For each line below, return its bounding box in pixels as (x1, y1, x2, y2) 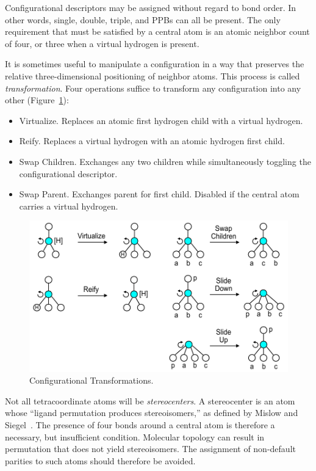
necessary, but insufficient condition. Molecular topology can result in (5, 430, 265, 443)
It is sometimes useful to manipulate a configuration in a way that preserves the (5, 57, 304, 70)
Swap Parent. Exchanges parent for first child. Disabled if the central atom (19, 188, 300, 200)
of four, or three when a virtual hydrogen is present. (5, 37, 199, 49)
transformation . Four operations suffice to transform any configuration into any (5, 81, 301, 94)
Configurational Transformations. (29, 374, 154, 387)
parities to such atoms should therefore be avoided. (5, 454, 196, 467)
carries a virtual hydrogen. (19, 199, 118, 212)
